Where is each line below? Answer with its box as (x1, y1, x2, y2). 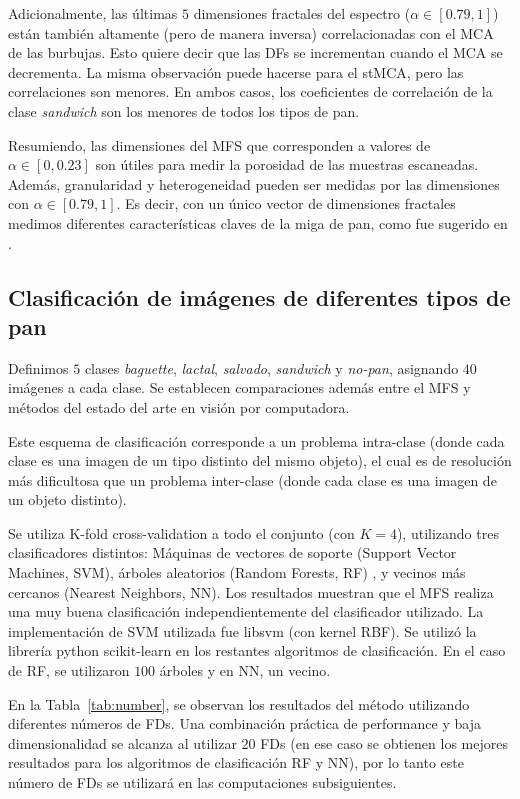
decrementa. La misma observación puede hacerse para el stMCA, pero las (8, 61, 464, 82)
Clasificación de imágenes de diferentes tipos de (8, 281, 511, 312)
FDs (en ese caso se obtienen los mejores (260, 732, 508, 753)
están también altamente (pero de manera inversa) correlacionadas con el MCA (8, 22, 494, 43)
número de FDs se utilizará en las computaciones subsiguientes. (8, 772, 397, 792)
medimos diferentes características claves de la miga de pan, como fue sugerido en (8, 212, 508, 233)
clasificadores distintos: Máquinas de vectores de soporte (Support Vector (8, 542, 457, 563)
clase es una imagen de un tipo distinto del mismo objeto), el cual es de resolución (8, 450, 512, 471)
